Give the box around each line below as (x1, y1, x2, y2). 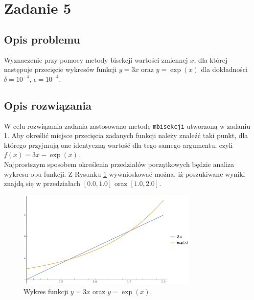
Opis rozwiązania (4, 97, 92, 113)
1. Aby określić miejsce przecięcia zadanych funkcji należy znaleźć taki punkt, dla (4, 130, 248, 140)
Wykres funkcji (23, 286, 69, 296)
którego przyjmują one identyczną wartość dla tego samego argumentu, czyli (4, 139, 233, 150)
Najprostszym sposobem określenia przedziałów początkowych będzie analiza (4, 159, 234, 169)
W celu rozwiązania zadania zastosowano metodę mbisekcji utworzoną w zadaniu (4, 120, 251, 131)
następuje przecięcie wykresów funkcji (4, 64, 117, 74)
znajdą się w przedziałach (4, 178, 81, 188)
